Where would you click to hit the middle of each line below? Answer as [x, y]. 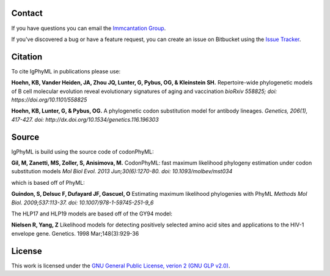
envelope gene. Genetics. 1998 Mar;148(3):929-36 [75, 233]
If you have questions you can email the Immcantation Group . [89, 28]
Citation [27, 57]
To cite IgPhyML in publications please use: [66, 71]
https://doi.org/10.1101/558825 [49, 99]
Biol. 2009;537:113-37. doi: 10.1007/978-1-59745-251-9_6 [82, 203]
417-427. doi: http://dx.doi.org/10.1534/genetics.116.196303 [85, 119]
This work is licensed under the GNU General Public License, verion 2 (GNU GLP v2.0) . [121, 266]
